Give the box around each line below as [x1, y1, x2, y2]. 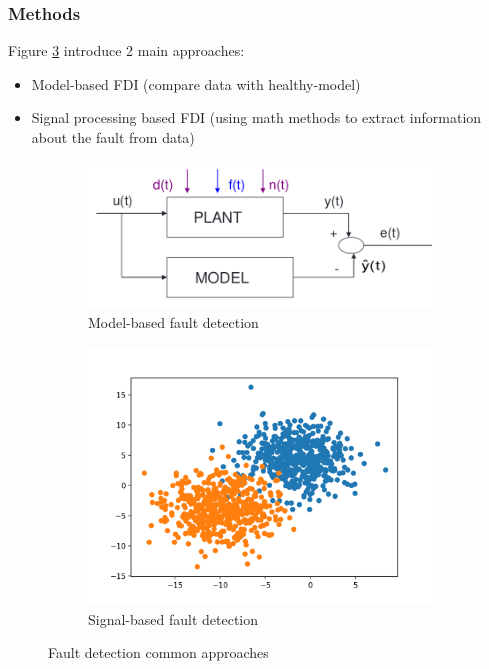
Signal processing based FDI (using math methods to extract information [31, 107, 482, 128]
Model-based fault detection [88, 312, 259, 333]
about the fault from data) [31, 127, 195, 147]
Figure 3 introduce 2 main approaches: [8, 40, 245, 61]
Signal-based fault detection [88, 608, 259, 629]
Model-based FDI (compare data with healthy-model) [31, 73, 361, 94]
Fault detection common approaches [48, 642, 269, 663]
